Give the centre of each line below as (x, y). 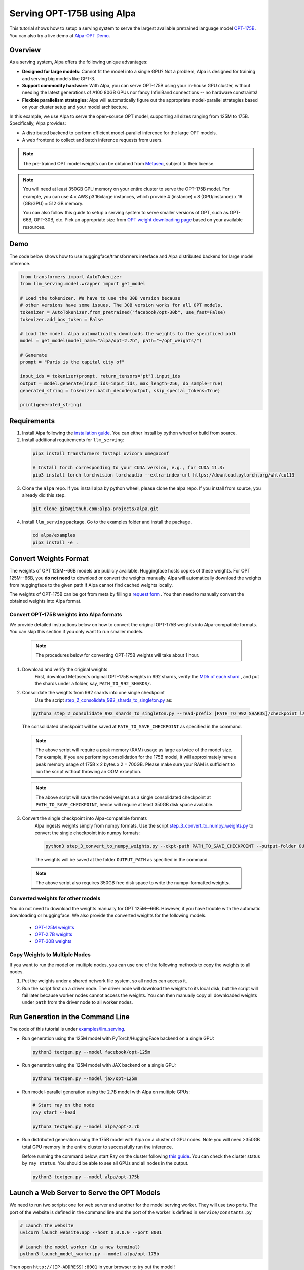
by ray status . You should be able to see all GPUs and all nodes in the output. (105, 1163)
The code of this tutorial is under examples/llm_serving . (67, 1029)
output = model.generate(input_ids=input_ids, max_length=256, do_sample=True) (122, 383)
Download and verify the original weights (65, 669)
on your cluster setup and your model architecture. (75, 107)
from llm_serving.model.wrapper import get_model (83, 284)
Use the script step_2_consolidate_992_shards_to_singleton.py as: (104, 700)
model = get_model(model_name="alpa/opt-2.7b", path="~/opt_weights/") (111, 341)
